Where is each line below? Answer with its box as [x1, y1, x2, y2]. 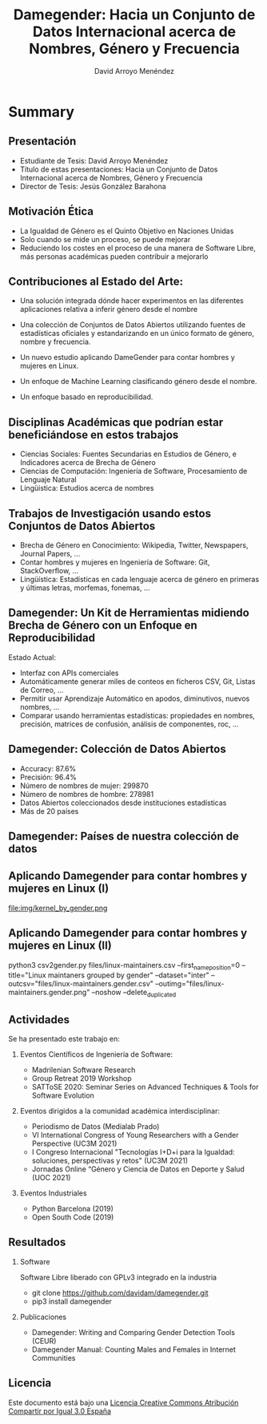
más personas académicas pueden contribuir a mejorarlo [19, 251, 209, 261]
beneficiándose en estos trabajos [8, 427, 179, 442]
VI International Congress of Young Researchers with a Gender [31, 1131, 239, 1140]
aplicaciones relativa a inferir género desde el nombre [19, 305, 198, 314]
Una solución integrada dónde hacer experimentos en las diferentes [19, 296, 244, 305]
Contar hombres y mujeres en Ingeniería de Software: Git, [19, 557, 210, 567]
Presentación [8, 135, 77, 148]
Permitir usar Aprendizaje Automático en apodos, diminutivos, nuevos [19, 694, 250, 703]
